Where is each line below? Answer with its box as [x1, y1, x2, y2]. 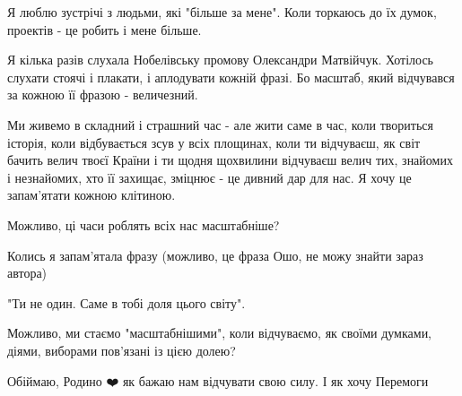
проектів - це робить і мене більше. [7, 20, 202, 39]
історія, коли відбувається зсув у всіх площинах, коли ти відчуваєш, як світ [7, 133, 421, 151]
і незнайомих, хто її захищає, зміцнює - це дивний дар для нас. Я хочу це [7, 168, 412, 186]
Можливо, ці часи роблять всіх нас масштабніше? [7, 215, 280, 234]
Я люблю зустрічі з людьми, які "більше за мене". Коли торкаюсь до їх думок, [7, 3, 437, 21]
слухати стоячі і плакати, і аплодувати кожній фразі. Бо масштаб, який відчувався [7, 67, 455, 86]
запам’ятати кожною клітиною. [7, 185, 176, 204]
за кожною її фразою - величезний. [7, 85, 198, 104]
